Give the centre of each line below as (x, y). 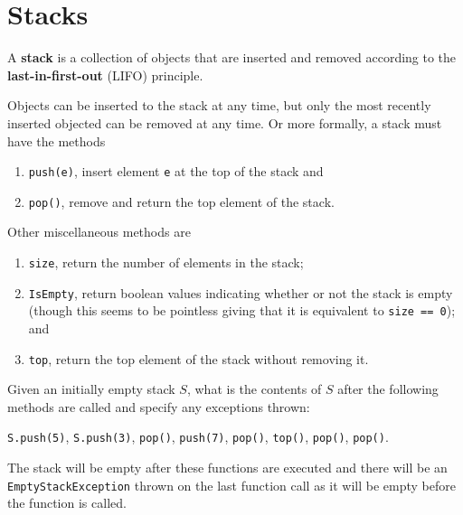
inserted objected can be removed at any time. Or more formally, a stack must (225, 122)
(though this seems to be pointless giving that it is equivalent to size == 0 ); (242, 310)
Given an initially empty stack (91, 389)
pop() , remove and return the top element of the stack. (181, 201)
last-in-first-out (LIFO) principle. (105, 75)
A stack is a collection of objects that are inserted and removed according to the (232, 57)
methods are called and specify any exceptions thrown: (159, 406)
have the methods (57, 140)
